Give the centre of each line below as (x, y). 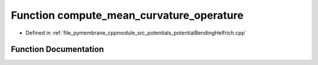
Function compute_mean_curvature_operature (127, 15)
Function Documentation (57, 49)
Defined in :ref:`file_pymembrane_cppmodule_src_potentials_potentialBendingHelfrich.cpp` (136, 33)
